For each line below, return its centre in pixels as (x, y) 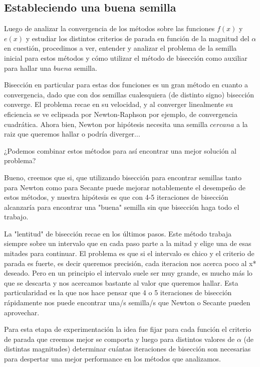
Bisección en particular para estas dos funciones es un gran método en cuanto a (126, 85)
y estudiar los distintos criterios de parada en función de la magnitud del (138, 38)
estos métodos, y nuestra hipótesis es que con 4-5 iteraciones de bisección (116, 197)
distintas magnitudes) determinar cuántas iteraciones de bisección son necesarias (127, 349)
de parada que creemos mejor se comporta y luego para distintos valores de (119, 339)
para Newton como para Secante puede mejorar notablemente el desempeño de (125, 187)
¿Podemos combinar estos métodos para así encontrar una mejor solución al (120, 150)
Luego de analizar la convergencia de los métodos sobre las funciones (109, 28)
